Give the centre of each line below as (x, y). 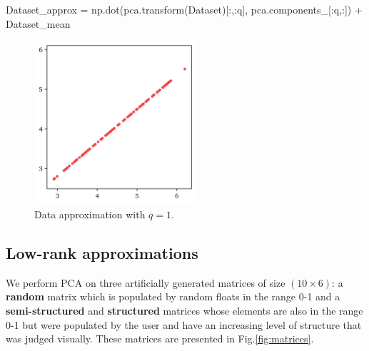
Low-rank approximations (102, 252)
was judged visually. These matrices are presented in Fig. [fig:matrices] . (160, 339)
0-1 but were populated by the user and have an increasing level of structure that (184, 324)
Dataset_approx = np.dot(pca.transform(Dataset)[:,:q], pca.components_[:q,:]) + (184, 9)
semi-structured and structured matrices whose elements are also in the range (184, 310)
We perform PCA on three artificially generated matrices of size (146, 282)
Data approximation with (90, 214)
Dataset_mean (38, 23)
